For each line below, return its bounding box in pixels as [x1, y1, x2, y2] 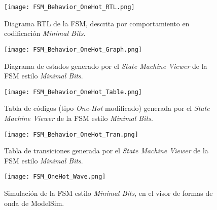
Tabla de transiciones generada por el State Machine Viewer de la [4, 145, 208, 156]
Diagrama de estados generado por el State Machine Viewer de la [4, 60, 207, 71]
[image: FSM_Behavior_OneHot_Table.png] [4, 88, 142, 96]
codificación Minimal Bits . [4, 28, 86, 38]
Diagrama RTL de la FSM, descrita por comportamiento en [4, 18, 190, 28]
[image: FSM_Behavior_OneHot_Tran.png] [4, 131, 138, 138]
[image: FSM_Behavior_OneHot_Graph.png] [4, 46, 142, 53]
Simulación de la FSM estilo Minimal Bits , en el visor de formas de [4, 188, 213, 198]
